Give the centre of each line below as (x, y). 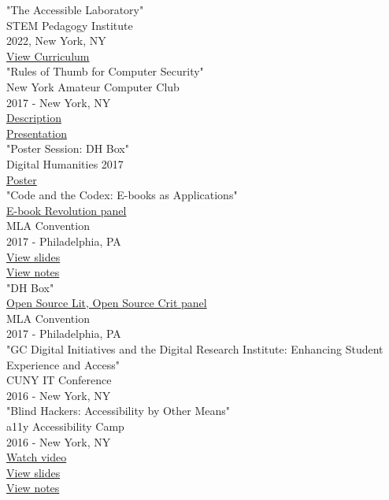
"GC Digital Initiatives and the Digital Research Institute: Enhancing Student (195, 349)
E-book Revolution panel (67, 210)
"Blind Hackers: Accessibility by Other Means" (119, 411)
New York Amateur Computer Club (93, 86)
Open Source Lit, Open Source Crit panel (107, 303)
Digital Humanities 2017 (65, 163)
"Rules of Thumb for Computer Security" (105, 71)
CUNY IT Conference (59, 380)
